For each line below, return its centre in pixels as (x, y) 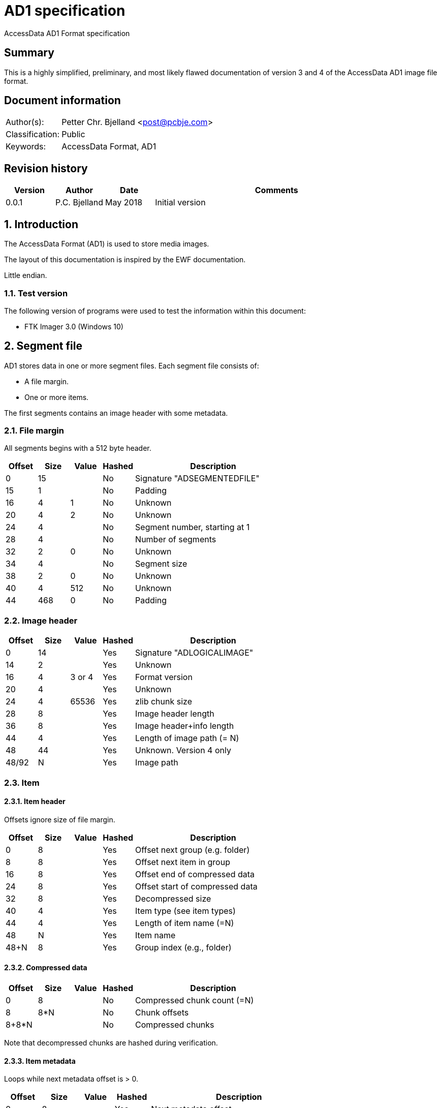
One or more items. (57, 397)
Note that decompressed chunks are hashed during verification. (111, 1043)
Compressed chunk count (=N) (195, 1001)
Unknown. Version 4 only (183, 750)
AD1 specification (65, 11)
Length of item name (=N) (185, 923)
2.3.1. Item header (35, 802)
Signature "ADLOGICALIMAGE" (194, 653)
